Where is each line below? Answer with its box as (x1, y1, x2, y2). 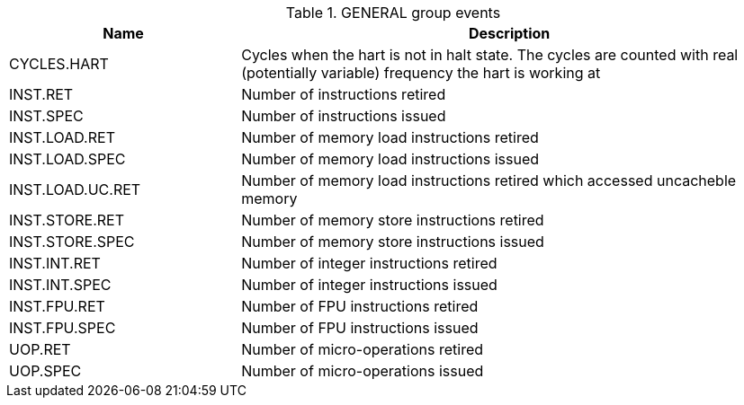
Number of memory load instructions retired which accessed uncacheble (241, 172, 737, 189)
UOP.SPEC (9, 362, 82, 380)
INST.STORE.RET (9, 211, 124, 229)
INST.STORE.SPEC (9, 233, 135, 251)
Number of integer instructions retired (241, 254, 497, 272)
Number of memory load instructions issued (241, 150, 540, 168)
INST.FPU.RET (9, 297, 105, 315)
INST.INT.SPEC (9, 276, 112, 294)
